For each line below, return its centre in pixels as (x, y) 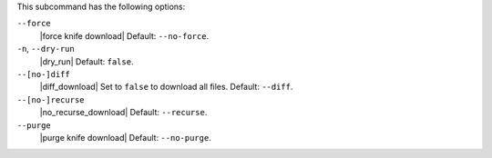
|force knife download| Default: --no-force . (124, 35)
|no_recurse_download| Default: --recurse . (123, 113)
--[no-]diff (43, 74)
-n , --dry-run (46, 49)
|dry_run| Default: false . (87, 61)
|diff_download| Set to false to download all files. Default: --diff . (166, 87)
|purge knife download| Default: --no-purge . (125, 137)
